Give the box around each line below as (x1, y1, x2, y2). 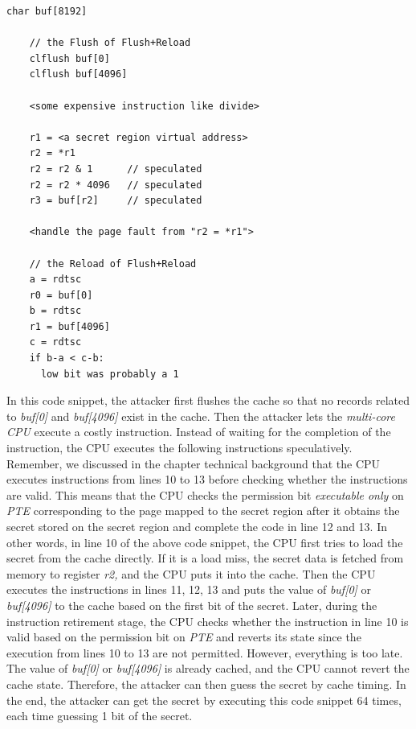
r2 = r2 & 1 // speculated (29, 163, 202, 175)
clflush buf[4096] (29, 68, 128, 80)
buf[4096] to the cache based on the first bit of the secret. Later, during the (6, 596, 377, 613)
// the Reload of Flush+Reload (29, 257, 197, 270)
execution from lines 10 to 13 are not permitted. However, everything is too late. (6, 644, 403, 661)
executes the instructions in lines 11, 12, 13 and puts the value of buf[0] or (6, 581, 372, 598)
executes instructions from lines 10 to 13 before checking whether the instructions (6, 471, 408, 488)
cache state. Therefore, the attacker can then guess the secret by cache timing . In (6, 675, 406, 692)
